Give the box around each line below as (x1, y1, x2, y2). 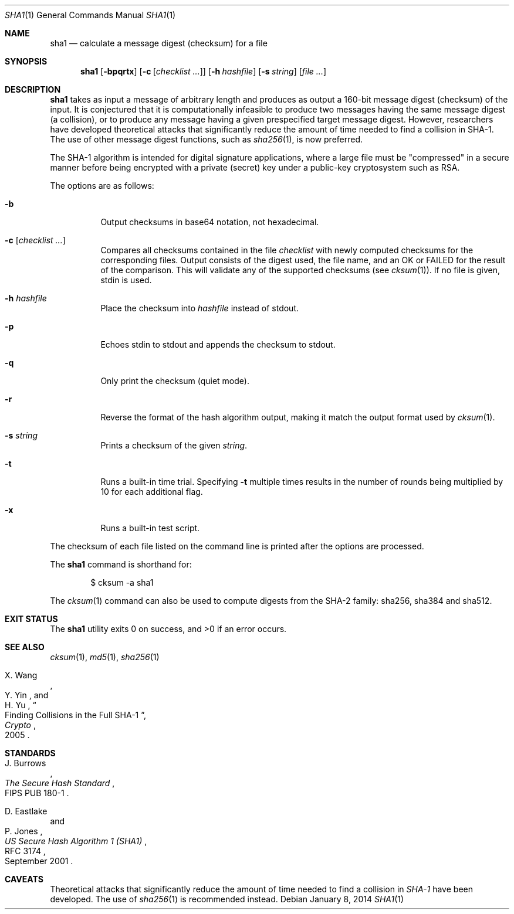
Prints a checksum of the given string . (100, 440, 248, 450)
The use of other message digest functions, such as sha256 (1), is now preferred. (50, 134, 363, 144)
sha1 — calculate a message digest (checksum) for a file (50, 38, 268, 48)
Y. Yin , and (5, 690, 49, 700)
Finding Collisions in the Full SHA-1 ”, (5, 710, 147, 720)
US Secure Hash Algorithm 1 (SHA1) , (5, 836, 147, 846)
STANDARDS (5, 748, 56, 758)
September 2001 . (5, 856, 73, 866)
